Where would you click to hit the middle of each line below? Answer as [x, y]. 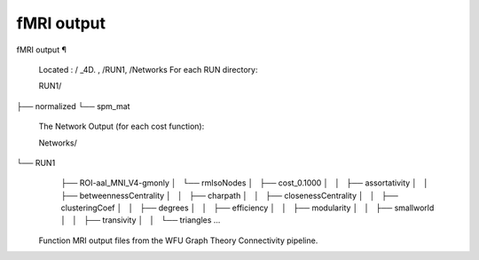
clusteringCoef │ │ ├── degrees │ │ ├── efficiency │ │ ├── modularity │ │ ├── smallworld [247, 208]
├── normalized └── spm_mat [73, 106]
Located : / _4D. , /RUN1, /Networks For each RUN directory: [148, 69]
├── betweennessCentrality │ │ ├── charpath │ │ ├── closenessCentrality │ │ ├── [229, 195]
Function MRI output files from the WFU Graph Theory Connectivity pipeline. [178, 240]
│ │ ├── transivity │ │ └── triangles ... [141, 220]
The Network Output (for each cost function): [122, 126]
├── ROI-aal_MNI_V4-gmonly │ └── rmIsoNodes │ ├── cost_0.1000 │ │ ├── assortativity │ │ [245, 183]
